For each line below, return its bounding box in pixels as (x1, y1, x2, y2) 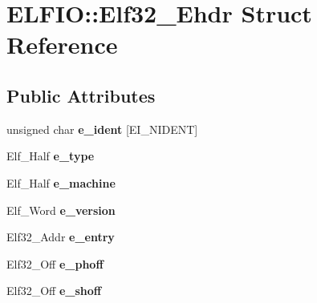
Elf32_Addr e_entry (6, 228, 115, 245)
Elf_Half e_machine (6, 174, 116, 191)
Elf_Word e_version (6, 201, 116, 218)
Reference (6, 28, 118, 61)
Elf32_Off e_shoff (6, 282, 102, 299)
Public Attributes (6, 83, 156, 107)
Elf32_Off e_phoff (6, 255, 104, 272)
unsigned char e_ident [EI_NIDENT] (6, 120, 198, 137)
